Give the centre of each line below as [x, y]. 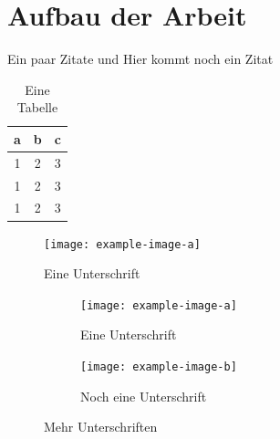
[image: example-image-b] [159, 367]
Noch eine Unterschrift [144, 396]
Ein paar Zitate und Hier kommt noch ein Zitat [140, 59]
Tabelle [37, 107]
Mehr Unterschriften [101, 427]
